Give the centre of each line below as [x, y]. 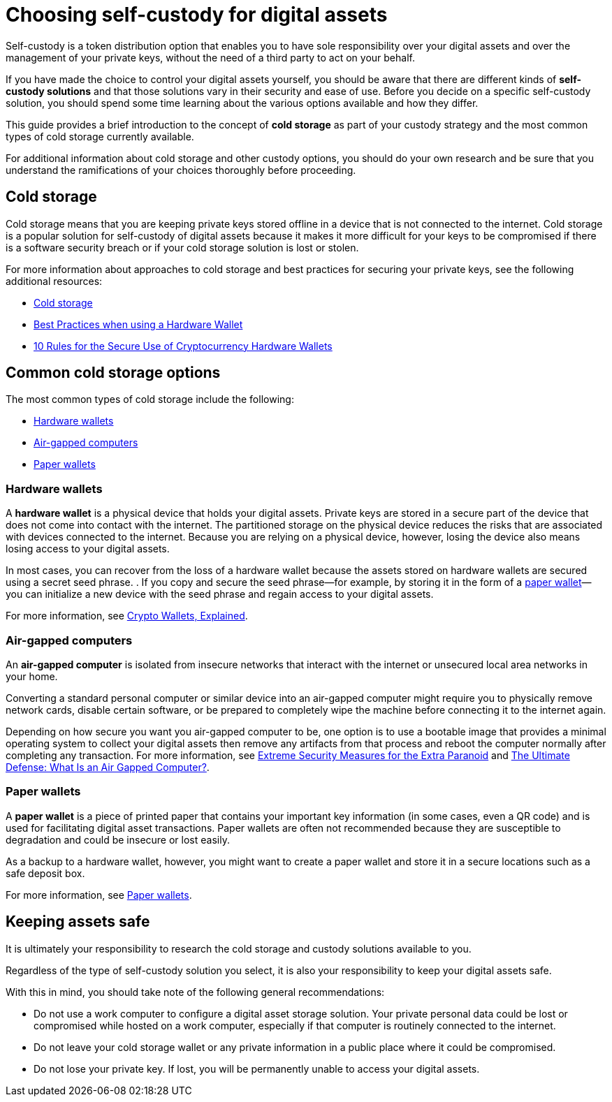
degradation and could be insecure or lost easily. [118, 839]
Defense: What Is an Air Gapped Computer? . [108, 767]
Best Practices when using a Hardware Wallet [138, 324]
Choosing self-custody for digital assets [197, 15]
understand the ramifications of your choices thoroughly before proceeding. [181, 170]
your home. [32, 676]
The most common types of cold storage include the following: [150, 399]
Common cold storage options [113, 373]
